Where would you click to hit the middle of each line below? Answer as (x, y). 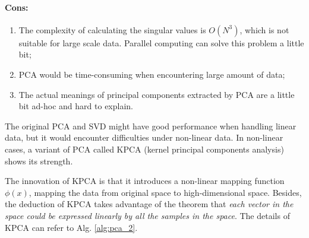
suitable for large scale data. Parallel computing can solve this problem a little (161, 42)
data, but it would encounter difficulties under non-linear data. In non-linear (144, 137)
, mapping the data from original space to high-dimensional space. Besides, (165, 192)
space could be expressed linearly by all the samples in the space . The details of (147, 215)
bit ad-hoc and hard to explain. (76, 106)
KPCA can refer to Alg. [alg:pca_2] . (71, 227)
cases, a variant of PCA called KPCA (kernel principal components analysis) (144, 149)
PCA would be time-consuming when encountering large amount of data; (152, 74)
